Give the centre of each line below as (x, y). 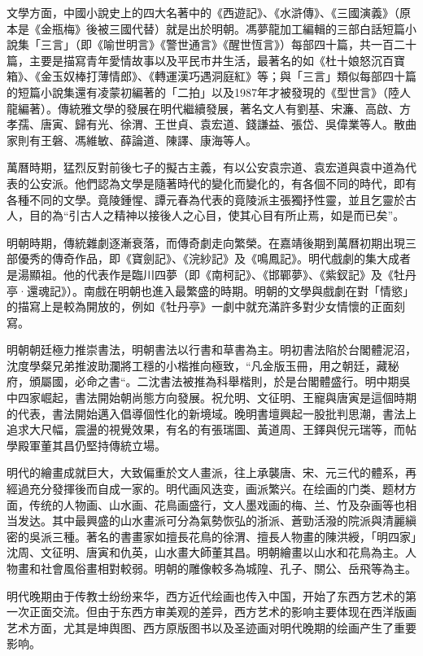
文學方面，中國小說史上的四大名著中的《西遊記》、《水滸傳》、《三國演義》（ (203, 12)
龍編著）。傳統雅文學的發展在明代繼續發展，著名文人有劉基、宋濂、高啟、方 (209, 108)
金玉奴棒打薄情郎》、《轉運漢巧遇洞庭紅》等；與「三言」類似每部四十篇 (228, 76)
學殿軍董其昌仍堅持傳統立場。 (86, 445)
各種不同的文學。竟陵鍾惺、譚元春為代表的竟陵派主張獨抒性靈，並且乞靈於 (206, 199)
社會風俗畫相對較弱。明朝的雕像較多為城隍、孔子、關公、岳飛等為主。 (228, 568)
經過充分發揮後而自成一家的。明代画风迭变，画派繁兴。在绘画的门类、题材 (206, 489)
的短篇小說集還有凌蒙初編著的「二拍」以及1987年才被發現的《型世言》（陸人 (209, 92)
